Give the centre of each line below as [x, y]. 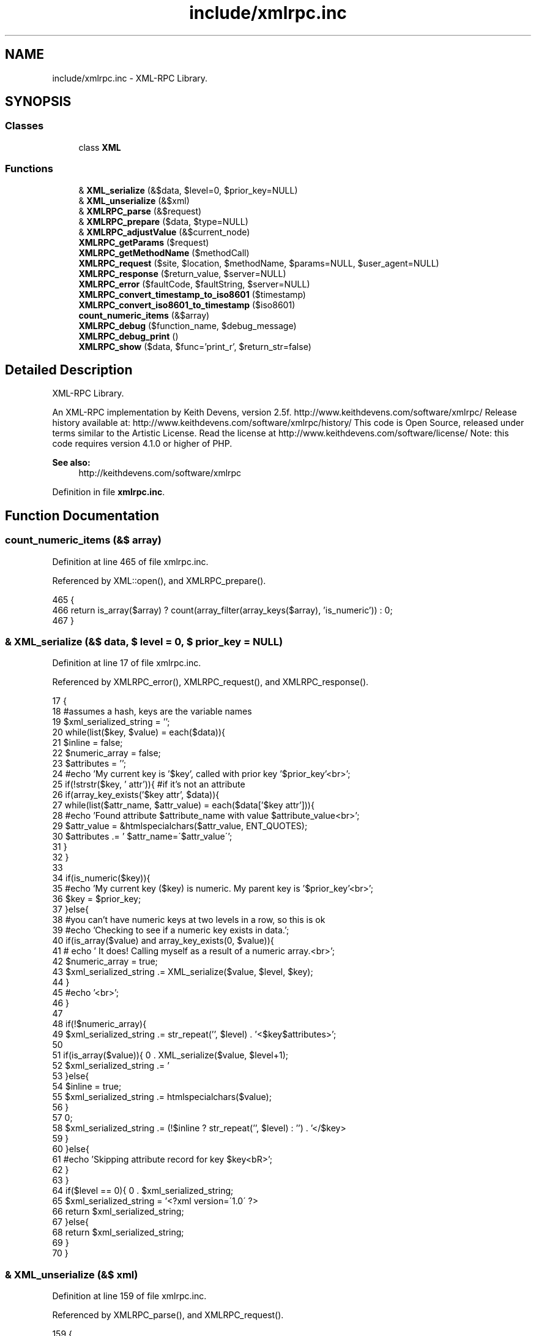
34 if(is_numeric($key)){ [101, 878]
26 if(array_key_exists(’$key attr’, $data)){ [136, 795]
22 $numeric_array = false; [106, 753]
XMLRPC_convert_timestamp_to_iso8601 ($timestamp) [192, 294]
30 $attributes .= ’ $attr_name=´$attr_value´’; [142, 837]
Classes [24, 126]
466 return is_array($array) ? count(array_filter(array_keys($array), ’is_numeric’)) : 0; [222, 610]
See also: [71, 463]
